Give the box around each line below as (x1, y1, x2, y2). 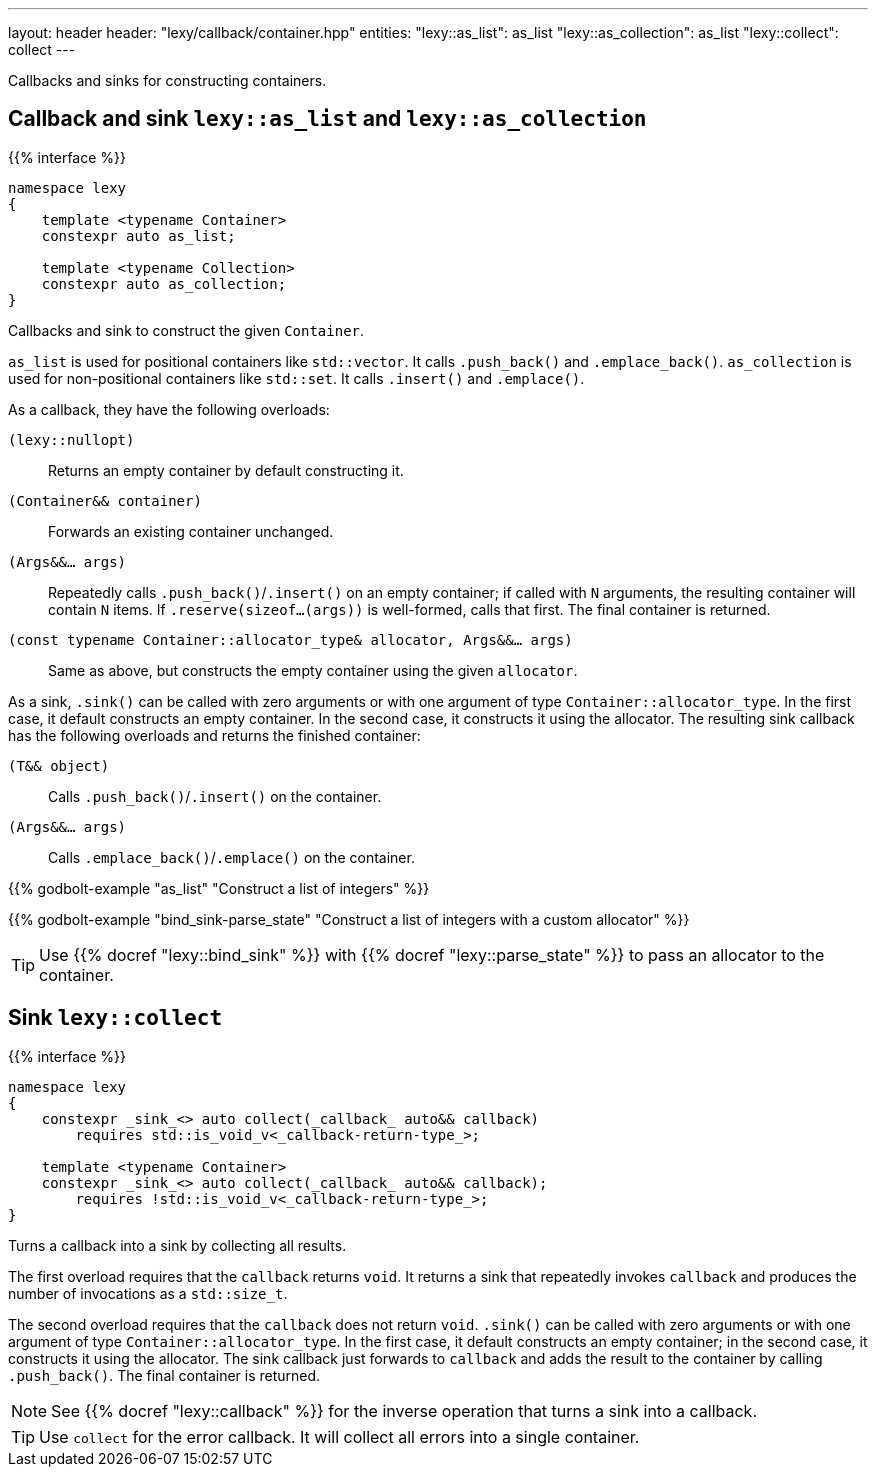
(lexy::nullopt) (8, 431, 135, 448)
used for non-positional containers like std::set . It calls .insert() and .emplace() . (8, 369, 585, 387)
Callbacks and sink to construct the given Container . (8, 321, 365, 339)
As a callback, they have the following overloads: (8, 400, 330, 418)
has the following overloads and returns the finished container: (8, 726, 421, 744)
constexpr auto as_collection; (41, 275, 287, 292)
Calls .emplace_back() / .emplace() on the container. (48, 848, 415, 866)
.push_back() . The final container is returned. (8, 1366, 321, 1384)
